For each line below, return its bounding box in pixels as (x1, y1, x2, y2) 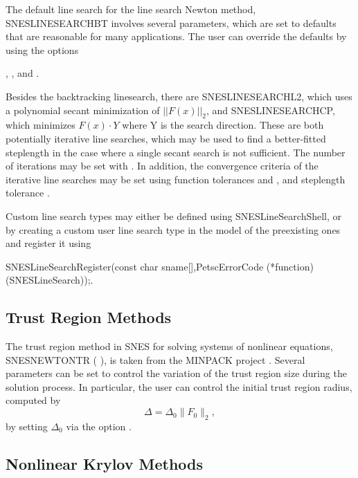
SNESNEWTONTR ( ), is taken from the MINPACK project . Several (6, 352, 305, 367)
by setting (6, 419, 48, 433)
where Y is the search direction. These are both (122, 118, 324, 132)
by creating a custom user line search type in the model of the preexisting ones (6, 222, 341, 237)
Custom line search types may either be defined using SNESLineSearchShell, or (6, 208, 342, 223)
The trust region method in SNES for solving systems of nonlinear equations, (6, 339, 333, 353)
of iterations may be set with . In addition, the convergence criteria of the (6, 158, 319, 173)
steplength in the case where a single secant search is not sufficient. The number (6, 145, 346, 159)
